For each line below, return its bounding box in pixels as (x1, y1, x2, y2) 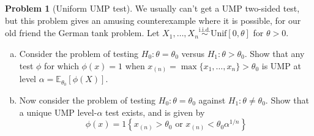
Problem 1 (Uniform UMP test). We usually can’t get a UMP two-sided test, (5, 2, 300, 14)
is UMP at (261, 59, 301, 72)
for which (44, 59, 79, 72)
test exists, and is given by (105, 105, 205, 118)
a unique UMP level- (19, 105, 97, 118)
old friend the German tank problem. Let (5, 26, 160, 39)
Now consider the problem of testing (19, 93, 156, 106)
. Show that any (244, 47, 305, 59)
